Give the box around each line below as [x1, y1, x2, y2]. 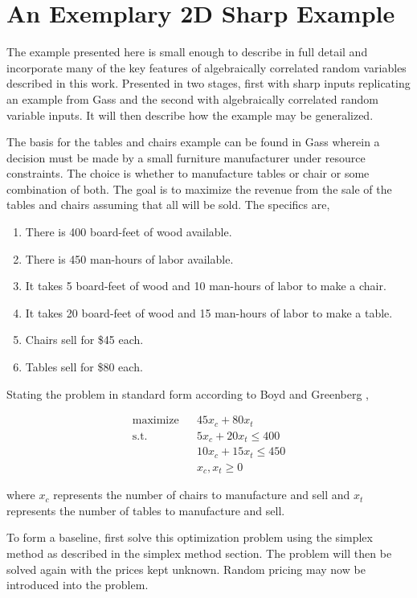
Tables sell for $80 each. [25, 358, 143, 375]
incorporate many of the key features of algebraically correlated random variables [6, 59, 407, 76]
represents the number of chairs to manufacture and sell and [53, 486, 350, 503]
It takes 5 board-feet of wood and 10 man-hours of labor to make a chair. [25, 277, 386, 294]
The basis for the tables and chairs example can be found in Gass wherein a [6, 133, 380, 150]
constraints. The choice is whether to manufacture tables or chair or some [6, 165, 370, 182]
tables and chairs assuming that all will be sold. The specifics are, [6, 196, 330, 213]
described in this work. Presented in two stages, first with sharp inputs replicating [6, 75, 411, 92]
